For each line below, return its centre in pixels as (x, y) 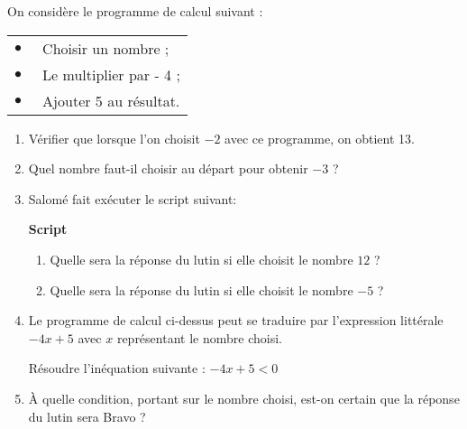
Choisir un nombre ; (106, 48)
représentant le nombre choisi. (199, 337)
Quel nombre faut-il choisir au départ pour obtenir (168, 168)
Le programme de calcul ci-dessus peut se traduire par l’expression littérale (236, 320)
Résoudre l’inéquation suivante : (117, 368)
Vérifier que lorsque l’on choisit (114, 138)
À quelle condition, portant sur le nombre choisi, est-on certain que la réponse (244, 398)
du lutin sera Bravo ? (87, 416)
